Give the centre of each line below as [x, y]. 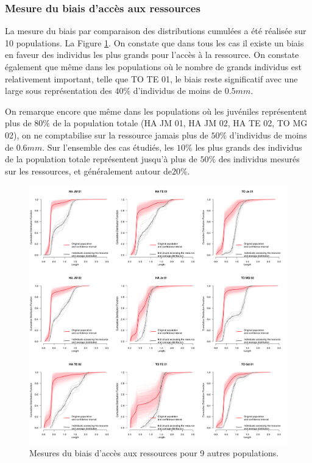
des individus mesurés [259, 159]
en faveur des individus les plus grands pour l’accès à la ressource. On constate [152, 55]
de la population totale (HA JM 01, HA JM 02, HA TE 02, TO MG [180, 123]
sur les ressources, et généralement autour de [88, 170]
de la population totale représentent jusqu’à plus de [101, 159]
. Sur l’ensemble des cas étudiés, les [108, 147]
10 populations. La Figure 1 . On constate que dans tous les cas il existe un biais [154, 42]
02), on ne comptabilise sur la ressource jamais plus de [107, 135]
